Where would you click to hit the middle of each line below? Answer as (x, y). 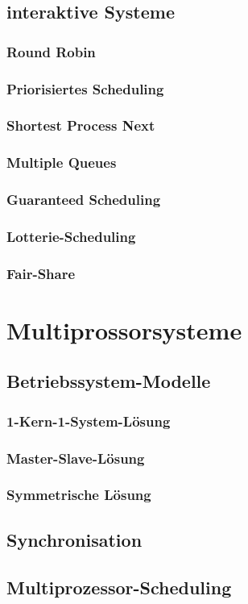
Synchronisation (74, 539)
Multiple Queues (62, 162)
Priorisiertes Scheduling (85, 88)
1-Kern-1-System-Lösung (89, 421)
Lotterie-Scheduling (71, 236)
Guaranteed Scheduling (84, 200)
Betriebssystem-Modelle (109, 381)
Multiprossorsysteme (124, 329)
